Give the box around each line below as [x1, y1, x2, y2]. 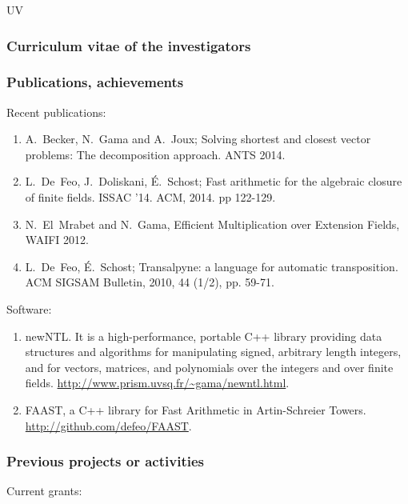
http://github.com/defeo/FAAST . [25, 417, 192, 434]
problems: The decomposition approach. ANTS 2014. [25, 146, 286, 162]
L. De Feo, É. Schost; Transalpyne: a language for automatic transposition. [25, 258, 398, 274]
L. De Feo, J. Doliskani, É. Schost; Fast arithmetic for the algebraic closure [25, 173, 402, 190]
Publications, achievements [6, 72, 184, 92]
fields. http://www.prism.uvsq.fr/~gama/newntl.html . [25, 374, 290, 391]
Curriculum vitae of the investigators [6, 35, 251, 55]
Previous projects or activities [6, 451, 204, 471]
